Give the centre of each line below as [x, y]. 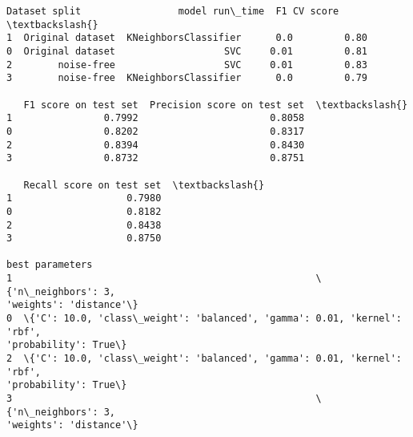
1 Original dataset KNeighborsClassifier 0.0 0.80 [187, 38]
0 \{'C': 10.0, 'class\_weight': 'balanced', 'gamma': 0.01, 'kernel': [204, 319]
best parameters [50, 265]
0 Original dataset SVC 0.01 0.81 [187, 51]
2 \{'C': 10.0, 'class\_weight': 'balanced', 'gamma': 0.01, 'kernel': [204, 359]
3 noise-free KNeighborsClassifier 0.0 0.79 [187, 78]
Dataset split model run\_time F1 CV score [173, 11]
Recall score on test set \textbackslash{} [144, 185]
